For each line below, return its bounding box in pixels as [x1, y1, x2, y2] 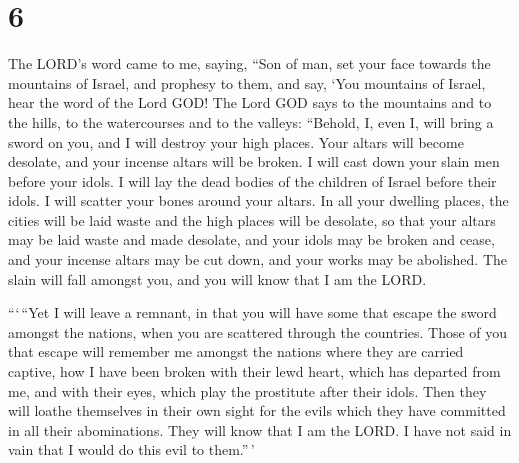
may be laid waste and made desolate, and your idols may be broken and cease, [8, 229, 495, 250]
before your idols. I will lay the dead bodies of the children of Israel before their [8, 170, 497, 191]
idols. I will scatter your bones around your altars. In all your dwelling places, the [8, 190, 509, 211]
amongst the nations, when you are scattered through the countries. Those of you [8, 321, 508, 342]
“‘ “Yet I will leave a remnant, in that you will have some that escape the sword [8, 302, 497, 323]
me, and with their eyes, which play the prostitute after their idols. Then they [8, 380, 487, 401]
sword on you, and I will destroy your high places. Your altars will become [8, 131, 464, 152]
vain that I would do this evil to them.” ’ [8, 439, 255, 460]
